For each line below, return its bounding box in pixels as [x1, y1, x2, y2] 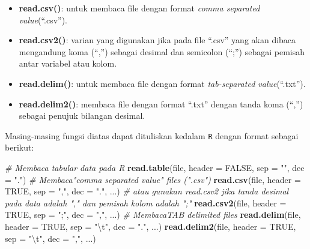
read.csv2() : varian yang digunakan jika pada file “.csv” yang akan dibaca [19, 34, 296, 46]
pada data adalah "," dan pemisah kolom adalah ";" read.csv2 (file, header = [5, 196, 287, 209]
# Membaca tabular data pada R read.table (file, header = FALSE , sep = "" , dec [5, 161, 305, 173]
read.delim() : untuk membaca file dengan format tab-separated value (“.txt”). [19, 77, 306, 89]
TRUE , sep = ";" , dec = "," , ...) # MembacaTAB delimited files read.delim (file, [5, 208, 301, 221]
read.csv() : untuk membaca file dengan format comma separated [19, 2, 260, 14]
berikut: [5, 141, 34, 154]
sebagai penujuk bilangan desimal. [19, 109, 145, 122]
